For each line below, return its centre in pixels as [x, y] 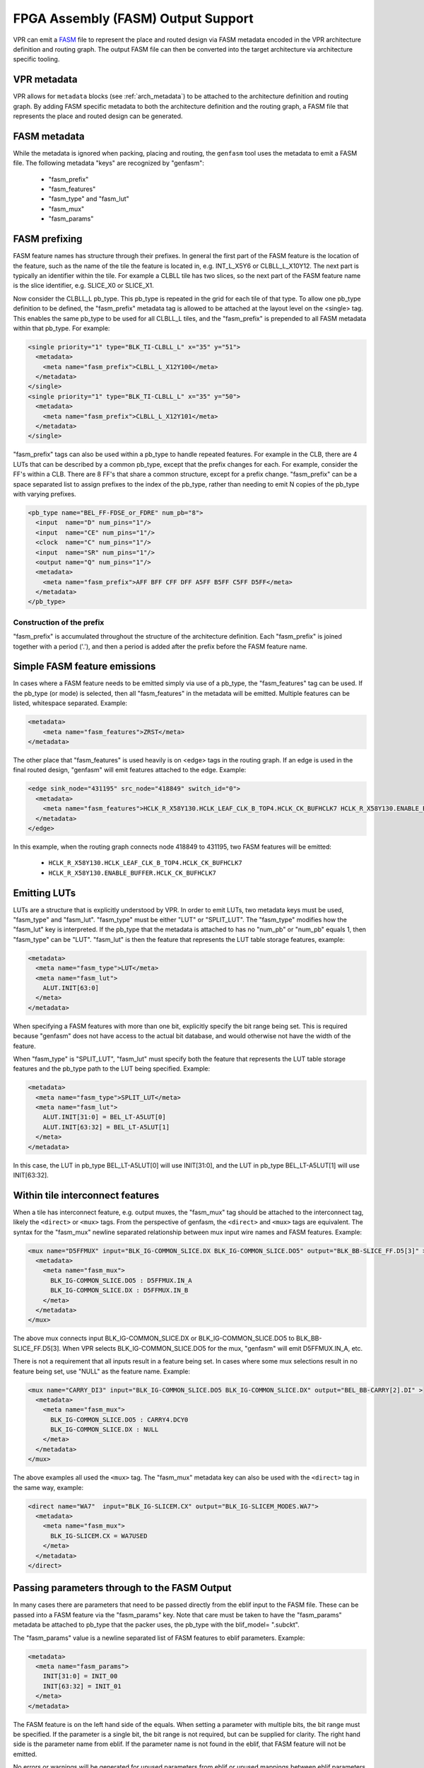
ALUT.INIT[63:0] [71, 988]
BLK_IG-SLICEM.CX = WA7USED [99, 1536]
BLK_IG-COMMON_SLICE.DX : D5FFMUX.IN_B [119, 1290]
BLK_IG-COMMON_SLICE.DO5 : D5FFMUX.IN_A [121, 1280]
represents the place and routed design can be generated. [98, 116]
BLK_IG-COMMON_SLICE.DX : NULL [105, 1430]
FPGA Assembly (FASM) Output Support [133, 18]
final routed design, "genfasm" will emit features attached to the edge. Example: [130, 770]
